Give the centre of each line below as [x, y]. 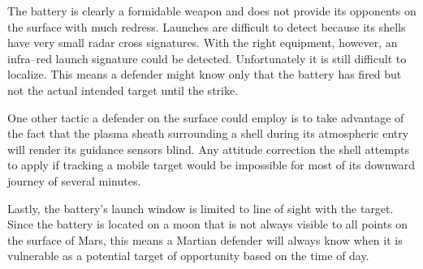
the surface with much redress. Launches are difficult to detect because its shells [207, 26]
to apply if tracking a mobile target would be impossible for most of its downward [211, 165]
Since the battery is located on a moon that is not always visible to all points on [208, 224]
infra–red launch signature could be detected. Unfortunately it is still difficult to [207, 58]
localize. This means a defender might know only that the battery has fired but [205, 74]
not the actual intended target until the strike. [123, 90]
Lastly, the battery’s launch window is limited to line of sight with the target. [201, 208]
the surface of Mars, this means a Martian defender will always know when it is [205, 239]
